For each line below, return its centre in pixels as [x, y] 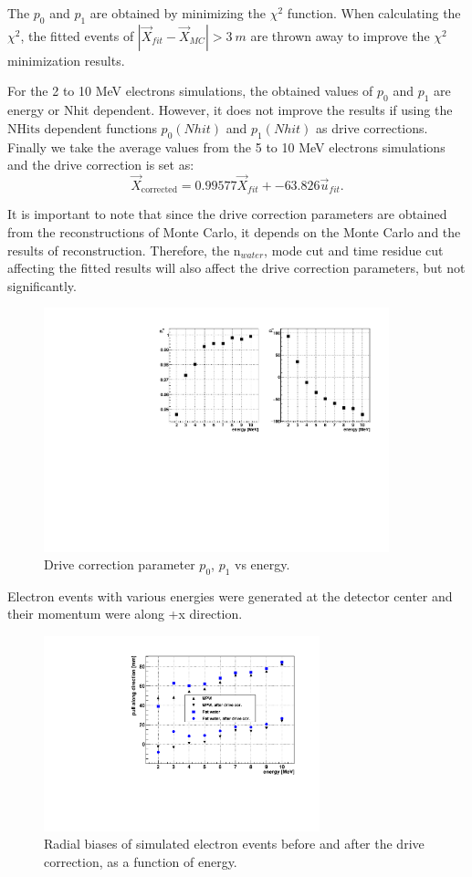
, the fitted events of [77, 35]
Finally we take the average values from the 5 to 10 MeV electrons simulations [226, 146]
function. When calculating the [374, 13]
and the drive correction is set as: [101, 165]
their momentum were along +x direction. [125, 614]
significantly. [42, 285]
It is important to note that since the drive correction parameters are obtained [227, 214]
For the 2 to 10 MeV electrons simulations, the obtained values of [190, 91]
